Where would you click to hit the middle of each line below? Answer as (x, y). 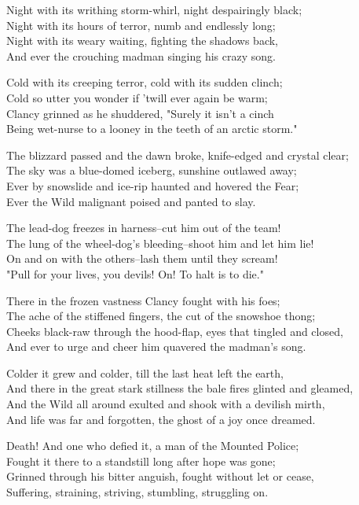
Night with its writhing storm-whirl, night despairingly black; (154, 9)
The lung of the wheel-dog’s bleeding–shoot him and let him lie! (160, 243)
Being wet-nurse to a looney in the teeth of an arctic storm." (152, 129)
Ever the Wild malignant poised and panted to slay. (131, 201)
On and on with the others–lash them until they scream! (142, 258)
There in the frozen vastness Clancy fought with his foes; (143, 300)
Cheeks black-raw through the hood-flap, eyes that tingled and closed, (175, 331)
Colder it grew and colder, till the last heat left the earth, (145, 372)
